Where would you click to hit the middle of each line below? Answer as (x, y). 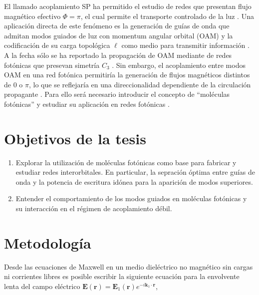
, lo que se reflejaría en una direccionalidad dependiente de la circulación (140, 84)
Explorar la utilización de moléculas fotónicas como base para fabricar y (126, 162)
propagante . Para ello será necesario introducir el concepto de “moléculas (117, 94)
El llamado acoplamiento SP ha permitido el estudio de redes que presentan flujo (128, 6)
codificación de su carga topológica (57, 45)
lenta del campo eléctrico (42, 286)
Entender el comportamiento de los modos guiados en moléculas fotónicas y (131, 198)
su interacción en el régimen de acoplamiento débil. (94, 208)
